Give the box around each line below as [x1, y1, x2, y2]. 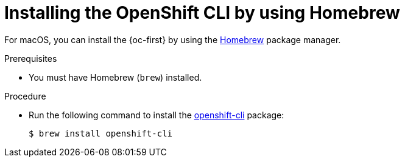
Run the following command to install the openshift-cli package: [29, 109, 284, 120]
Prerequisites [4, 53, 57, 64]
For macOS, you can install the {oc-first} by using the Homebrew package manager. [4, 34, 341, 45]
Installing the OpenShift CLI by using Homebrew [4, 2, 400, 23]
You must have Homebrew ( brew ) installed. [29, 72, 202, 83]
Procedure [4, 90, 46, 101]
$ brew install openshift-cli [29, 128, 173, 138]
